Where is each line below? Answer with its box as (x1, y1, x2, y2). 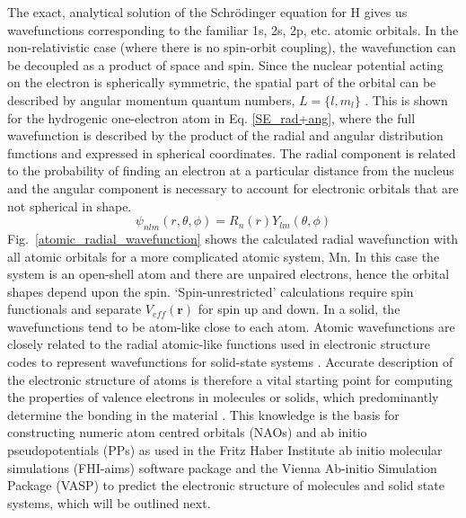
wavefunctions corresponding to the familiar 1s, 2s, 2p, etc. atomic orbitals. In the (7, 20, 459, 39)
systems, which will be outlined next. (7, 493, 211, 512)
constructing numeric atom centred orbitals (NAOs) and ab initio (7, 423, 367, 442)
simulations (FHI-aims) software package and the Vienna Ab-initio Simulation (7, 458, 437, 477)
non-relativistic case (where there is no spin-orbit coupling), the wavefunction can (7, 38, 456, 57)
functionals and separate (7, 299, 142, 318)
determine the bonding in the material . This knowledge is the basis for (7, 405, 400, 424)
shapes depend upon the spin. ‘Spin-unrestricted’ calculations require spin (7, 281, 414, 300)
